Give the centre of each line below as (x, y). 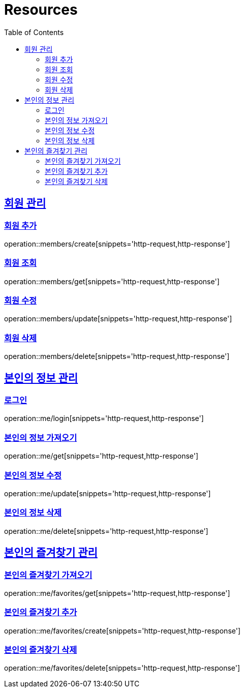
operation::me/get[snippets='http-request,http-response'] (101, 456)
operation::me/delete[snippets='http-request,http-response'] (106, 531)
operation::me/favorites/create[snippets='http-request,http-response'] (123, 630)
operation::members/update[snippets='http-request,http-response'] (118, 319)
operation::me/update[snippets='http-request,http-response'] (108, 493)
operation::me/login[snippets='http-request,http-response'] (104, 418)
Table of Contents (34, 32)
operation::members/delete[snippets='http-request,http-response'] (117, 356)
